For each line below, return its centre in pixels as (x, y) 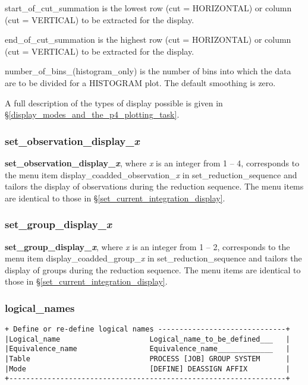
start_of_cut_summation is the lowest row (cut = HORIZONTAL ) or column (148, 8)
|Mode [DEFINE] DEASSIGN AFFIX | (147, 369)
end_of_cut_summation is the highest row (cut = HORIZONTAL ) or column (148, 40)
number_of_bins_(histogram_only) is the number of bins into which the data (148, 71)
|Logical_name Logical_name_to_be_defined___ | (147, 339)
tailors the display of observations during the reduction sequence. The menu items (154, 186)
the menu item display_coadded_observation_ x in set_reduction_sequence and (151, 174)
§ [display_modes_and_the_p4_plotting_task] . (92, 114)
